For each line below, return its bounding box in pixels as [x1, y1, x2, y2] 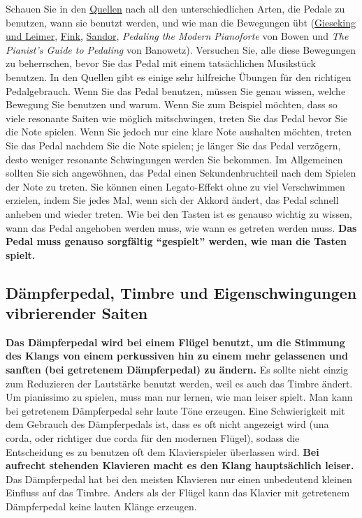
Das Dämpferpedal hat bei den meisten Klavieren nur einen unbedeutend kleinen [6, 471, 352, 486]
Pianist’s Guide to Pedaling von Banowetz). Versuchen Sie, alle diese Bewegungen [6, 42, 356, 57]
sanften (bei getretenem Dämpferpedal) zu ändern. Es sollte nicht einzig [6, 362, 348, 377]
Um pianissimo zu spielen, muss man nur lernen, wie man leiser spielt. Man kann [6, 390, 353, 404]
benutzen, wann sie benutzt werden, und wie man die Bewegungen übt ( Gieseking [6, 15, 356, 29]
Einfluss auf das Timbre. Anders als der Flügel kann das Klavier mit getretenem [6, 485, 350, 500]
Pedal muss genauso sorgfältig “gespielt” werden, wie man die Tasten [6, 234, 347, 249]
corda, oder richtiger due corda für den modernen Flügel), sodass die [6, 431, 300, 445]
